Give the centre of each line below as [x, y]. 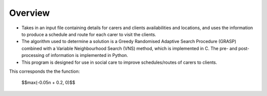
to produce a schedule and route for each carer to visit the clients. [89, 34]
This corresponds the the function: [44, 71]
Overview [29, 13]
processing [33, 55]
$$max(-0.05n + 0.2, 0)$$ [48, 83]
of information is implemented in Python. [87, 55]
